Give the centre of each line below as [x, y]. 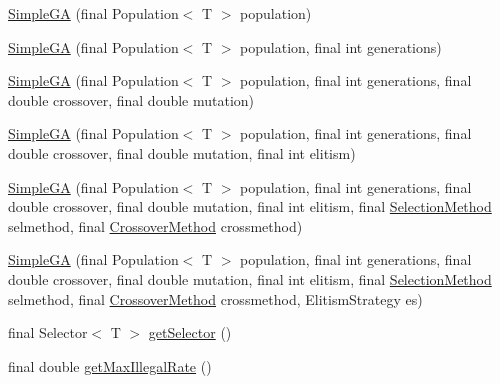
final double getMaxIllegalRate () [110, 365]
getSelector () [190, 332]
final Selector [48, 332]
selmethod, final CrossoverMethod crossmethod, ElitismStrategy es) [215, 298]
